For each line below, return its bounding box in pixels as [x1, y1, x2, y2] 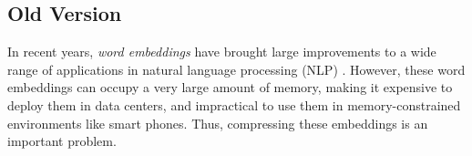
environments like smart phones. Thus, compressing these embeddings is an [7, 113, 428, 132]
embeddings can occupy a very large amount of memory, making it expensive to [7, 78, 453, 97]
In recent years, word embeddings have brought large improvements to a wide [7, 42, 436, 61]
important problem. [7, 131, 117, 151]
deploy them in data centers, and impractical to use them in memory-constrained [7, 95, 461, 114]
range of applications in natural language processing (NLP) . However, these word [7, 59, 466, 78]
